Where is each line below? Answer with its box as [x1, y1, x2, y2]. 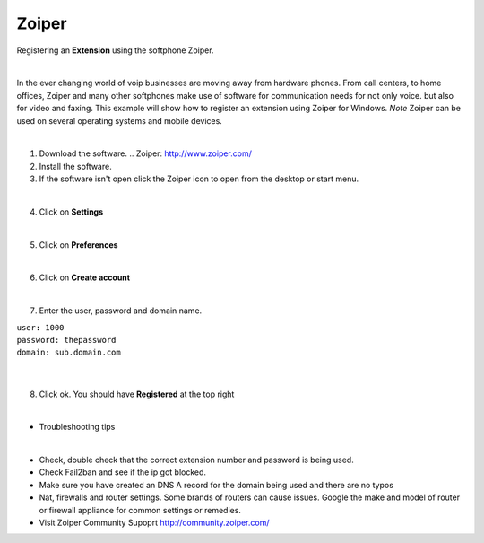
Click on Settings [39, 206, 104, 217]
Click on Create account [39, 272, 130, 283]
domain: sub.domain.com [16, 347, 121, 358]
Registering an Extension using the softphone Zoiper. [16, 45, 214, 56]
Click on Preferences [39, 239, 118, 250]
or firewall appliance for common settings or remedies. [39, 504, 242, 515]
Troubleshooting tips [39, 422, 116, 433]
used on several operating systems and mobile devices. [16, 115, 223, 126]
